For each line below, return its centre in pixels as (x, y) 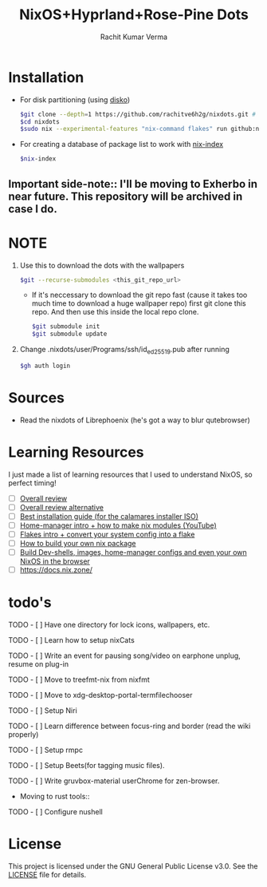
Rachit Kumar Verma (134, 37)
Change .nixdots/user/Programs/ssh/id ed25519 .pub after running (124, 350)
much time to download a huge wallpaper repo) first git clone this (139, 303)
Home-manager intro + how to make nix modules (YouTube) (118, 525)
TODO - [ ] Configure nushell (56, 812)
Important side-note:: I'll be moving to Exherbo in (133, 184)
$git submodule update (69, 334)
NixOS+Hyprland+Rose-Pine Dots (134, 15)
